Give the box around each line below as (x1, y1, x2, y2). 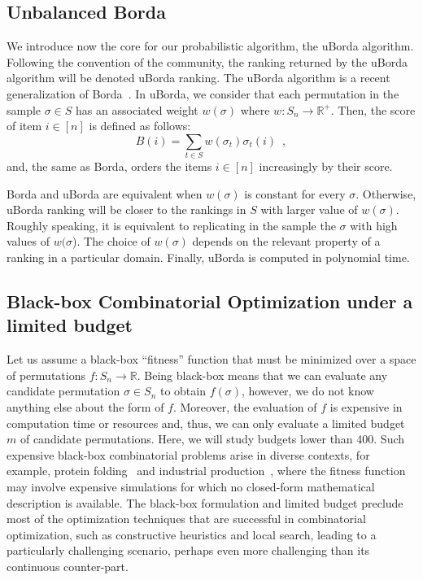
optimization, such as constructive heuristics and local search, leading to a (7, 525, 377, 543)
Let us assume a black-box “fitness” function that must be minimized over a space (7, 351, 416, 368)
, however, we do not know (242, 382, 374, 399)
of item (7, 117, 42, 134)
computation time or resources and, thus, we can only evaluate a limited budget (7, 414, 405, 431)
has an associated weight (76, 101, 198, 118)
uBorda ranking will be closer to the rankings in (7, 201, 246, 218)
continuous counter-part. (7, 557, 129, 574)
